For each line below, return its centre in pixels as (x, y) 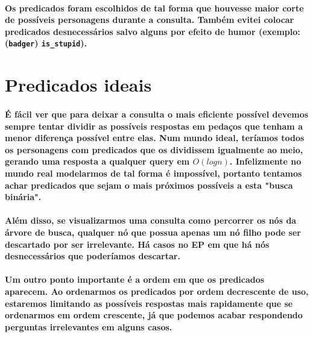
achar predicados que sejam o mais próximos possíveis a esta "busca (149, 185)
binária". (23, 197)
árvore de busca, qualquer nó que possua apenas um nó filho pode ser (153, 232)
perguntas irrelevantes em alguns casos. (89, 326)
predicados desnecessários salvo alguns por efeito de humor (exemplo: (153, 31)
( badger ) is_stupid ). (46, 43)
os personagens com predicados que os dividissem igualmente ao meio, (154, 149)
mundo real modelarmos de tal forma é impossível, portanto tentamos (153, 173)
